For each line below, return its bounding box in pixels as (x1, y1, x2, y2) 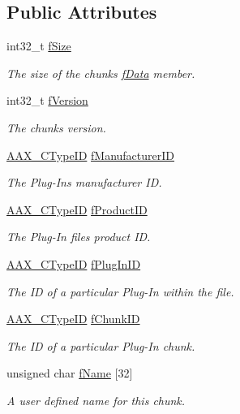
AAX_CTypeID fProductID (6, 201, 148, 218)
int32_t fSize (6, 37, 71, 54)
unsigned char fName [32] (6, 364, 133, 382)
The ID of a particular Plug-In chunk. (6, 337, 195, 354)
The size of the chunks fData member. (6, 64, 195, 81)
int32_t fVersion (6, 92, 88, 109)
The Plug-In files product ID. (6, 228, 151, 245)
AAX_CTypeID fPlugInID (6, 255, 141, 272)
